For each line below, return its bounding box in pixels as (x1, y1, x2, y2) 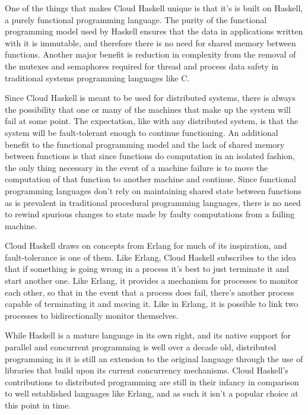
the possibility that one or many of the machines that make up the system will (5, 103, 291, 115)
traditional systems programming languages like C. (5, 71, 190, 84)
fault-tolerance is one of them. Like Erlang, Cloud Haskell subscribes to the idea (5, 251, 296, 263)
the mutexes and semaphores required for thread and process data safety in (5, 59, 279, 72)
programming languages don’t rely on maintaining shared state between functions (5, 184, 301, 197)
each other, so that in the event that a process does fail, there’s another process (5, 286, 294, 298)
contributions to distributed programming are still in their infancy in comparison (5, 375, 299, 388)
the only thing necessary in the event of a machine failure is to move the (5, 161, 268, 173)
